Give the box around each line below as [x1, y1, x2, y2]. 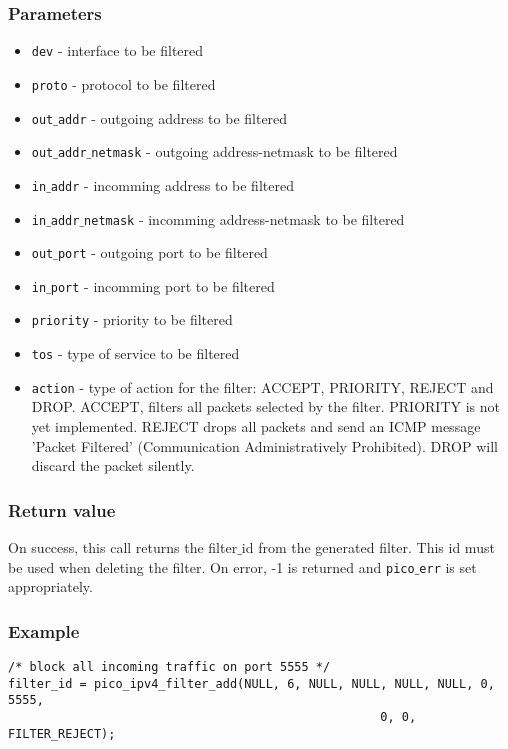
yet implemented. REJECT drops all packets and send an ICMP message [31, 416, 481, 437]
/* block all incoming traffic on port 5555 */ [8, 660, 331, 675]
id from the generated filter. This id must [241, 537, 495, 558]
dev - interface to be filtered [31, 40, 204, 61]
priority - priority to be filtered [31, 309, 233, 330]
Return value [8, 497, 116, 522]
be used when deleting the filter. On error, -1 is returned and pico [8, 556, 415, 577]
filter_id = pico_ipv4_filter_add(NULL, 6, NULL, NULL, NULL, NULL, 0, [8, 676, 495, 691]
